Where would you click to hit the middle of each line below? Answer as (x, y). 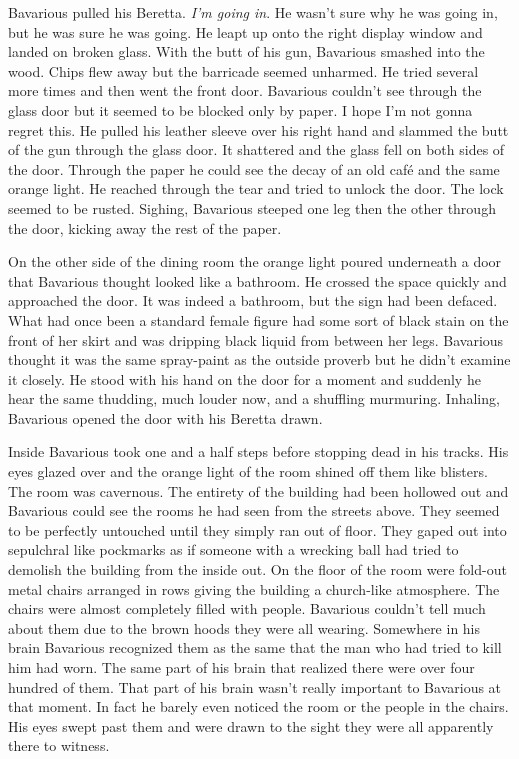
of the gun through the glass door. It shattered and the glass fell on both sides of (256, 149)
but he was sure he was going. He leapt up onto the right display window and (245, 31)
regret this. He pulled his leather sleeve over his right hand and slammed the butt (258, 129)
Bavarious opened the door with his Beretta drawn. (165, 417)
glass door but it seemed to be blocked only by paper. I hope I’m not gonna (240, 109)
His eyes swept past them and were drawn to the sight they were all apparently (251, 725)
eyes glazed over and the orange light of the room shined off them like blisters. (248, 471)
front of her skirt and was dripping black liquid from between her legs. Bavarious (256, 339)
